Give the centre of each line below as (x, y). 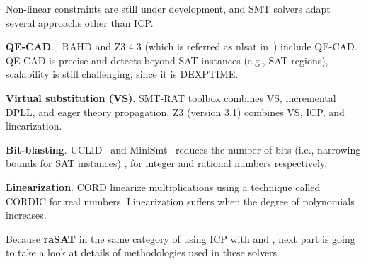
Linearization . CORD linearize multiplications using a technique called (163, 186)
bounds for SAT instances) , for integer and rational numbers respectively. (167, 163)
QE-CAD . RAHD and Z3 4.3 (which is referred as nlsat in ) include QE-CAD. (182, 46)
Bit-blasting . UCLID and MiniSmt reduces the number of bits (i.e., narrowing (183, 149)
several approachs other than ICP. (80, 22)
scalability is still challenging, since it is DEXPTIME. (122, 74)
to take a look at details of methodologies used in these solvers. (143, 252)
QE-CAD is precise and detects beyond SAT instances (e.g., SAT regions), (167, 60)
